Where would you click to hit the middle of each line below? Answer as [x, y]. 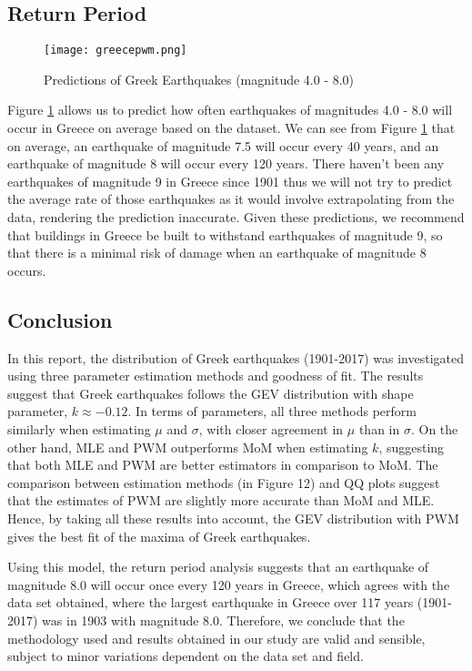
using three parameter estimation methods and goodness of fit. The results [216, 376]
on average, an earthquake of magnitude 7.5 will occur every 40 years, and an [223, 145]
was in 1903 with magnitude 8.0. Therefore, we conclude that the [223, 620]
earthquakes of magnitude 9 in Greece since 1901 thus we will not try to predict [230, 181]
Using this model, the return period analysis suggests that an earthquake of [218, 567]
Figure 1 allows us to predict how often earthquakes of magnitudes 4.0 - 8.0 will [230, 110]
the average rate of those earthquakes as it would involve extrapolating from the [231, 199]
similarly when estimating [79, 428]
